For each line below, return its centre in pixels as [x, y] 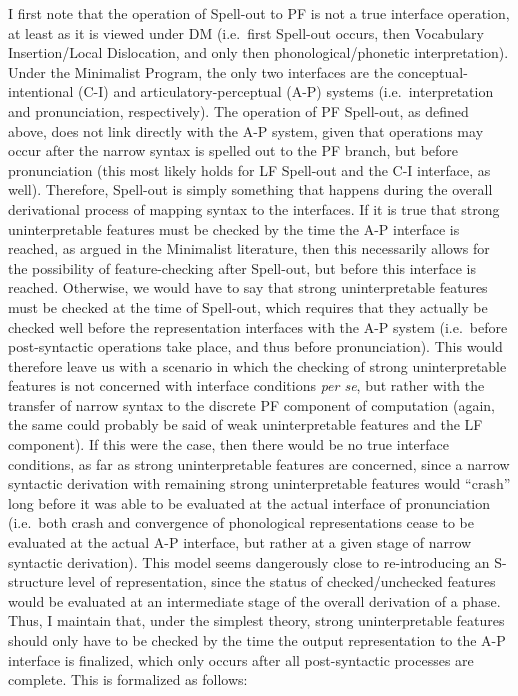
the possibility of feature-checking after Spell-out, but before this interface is [242, 267]
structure [36, 581]
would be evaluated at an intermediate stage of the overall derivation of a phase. [254, 600]
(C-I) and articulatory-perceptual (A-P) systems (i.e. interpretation [286, 91]
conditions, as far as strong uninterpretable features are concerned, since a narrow [259, 463]
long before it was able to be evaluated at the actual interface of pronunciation [249, 502]
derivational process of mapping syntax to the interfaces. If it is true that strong [254, 208]
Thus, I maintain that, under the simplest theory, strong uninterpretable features [256, 620]
